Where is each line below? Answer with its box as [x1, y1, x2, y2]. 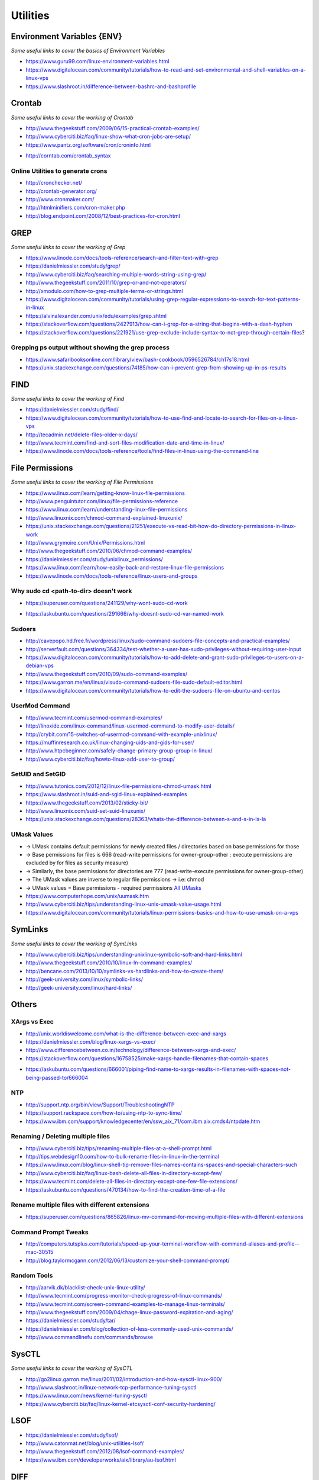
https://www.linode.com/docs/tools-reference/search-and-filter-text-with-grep [25, 255, 219, 262]
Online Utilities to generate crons [11, 166, 108, 175]
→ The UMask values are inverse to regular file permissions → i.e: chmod [25, 876, 204, 883]
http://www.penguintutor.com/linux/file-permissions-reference [25, 498, 178, 505]
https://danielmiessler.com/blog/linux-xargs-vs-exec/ [25, 1038, 156, 1045]
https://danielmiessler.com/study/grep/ [25, 262, 121, 269]
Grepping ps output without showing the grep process [11, 343, 170, 352]
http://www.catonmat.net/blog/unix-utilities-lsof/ [25, 1439, 144, 1447]
